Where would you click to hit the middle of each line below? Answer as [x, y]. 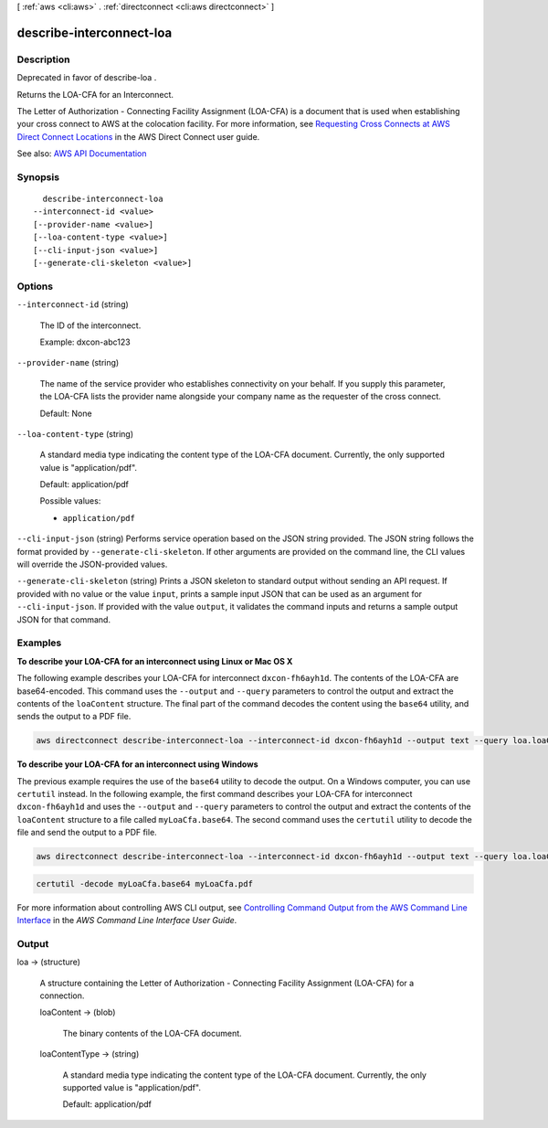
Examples [39, 643]
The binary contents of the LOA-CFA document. [152, 1033]
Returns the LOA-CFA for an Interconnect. [95, 94]
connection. [62, 995]
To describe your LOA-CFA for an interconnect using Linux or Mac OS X [155, 661]
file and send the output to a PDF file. [87, 833]
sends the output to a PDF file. [74, 717]
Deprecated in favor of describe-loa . [87, 78]
